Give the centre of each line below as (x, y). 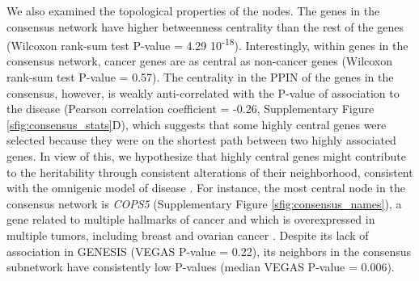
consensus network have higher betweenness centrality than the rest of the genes (205, 26)
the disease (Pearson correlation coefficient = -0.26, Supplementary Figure (190, 109)
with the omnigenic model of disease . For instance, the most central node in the (206, 188)
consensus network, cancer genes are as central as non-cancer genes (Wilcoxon (200, 61)
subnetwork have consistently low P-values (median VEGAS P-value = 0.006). (201, 267)
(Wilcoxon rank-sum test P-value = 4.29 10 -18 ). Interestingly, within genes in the (207, 44)
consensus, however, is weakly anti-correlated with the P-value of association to (203, 92)
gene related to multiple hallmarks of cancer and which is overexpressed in (191, 219)
